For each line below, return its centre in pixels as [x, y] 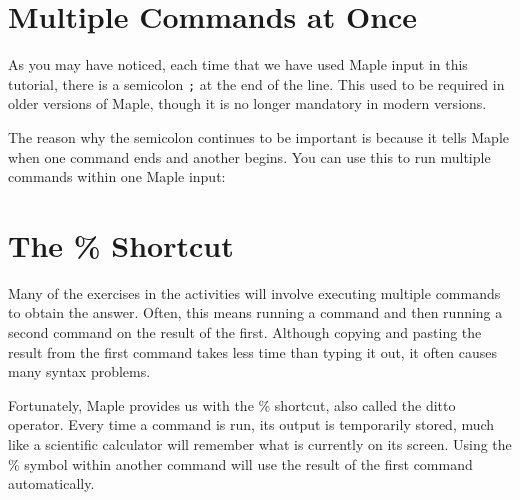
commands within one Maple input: [117, 176]
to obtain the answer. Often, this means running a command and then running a [255, 312]
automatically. [51, 483]
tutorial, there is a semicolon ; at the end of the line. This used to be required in [256, 83]
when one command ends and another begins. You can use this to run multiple [249, 156]
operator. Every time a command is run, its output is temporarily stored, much [251, 424]
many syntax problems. [79, 371]
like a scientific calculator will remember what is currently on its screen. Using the [260, 444]
